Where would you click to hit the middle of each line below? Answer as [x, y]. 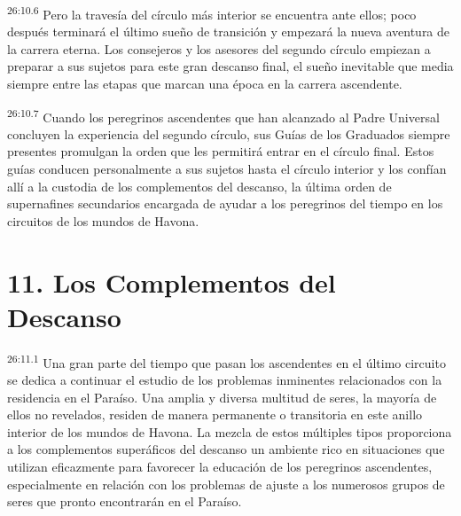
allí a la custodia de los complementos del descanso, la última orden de [199, 186]
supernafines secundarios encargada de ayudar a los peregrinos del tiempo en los [225, 203]
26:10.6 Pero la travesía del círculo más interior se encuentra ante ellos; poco [212, 13]
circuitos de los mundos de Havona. [103, 220]
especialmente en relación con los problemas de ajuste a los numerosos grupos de [226, 484]
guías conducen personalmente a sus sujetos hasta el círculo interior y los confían [227, 169]
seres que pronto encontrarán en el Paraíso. [125, 501]
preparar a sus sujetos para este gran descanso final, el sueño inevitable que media [230, 66]
